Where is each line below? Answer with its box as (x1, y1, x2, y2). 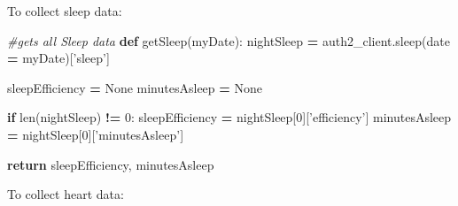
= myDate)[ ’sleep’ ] (7, 49, 110, 67)
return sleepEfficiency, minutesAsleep (7, 155, 214, 173)
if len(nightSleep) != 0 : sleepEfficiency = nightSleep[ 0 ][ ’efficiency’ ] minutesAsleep (7, 108, 452, 126)
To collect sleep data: (7, 2, 122, 19)
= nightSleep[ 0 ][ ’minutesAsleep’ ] (7, 125, 184, 143)
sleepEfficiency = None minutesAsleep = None (7, 78, 262, 96)
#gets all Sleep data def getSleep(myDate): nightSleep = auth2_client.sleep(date (7, 31, 450, 50)
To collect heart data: (7, 185, 124, 203)
